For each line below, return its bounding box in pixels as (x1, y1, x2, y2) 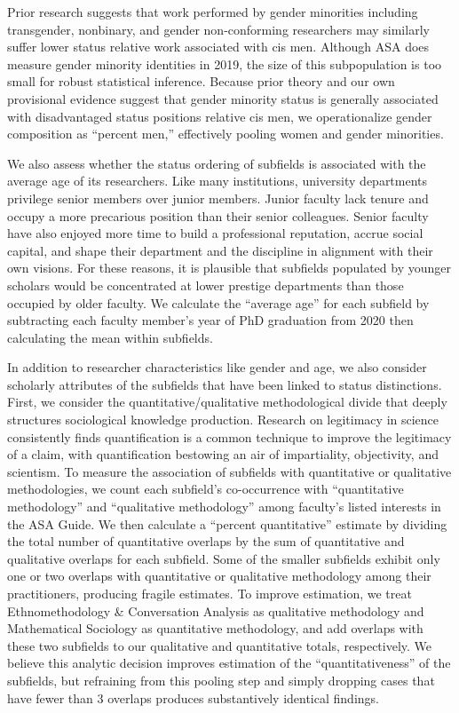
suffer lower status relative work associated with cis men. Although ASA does (7, 37, 430, 56)
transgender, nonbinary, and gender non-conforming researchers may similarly (7, 20, 430, 38)
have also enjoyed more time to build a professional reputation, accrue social (7, 224, 423, 242)
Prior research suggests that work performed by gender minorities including (7, 3, 418, 20)
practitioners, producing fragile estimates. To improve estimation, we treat (7, 584, 412, 602)
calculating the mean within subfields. (7, 328, 213, 346)
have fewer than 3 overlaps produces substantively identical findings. (7, 688, 379, 707)
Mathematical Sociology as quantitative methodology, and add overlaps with (7, 619, 423, 638)
